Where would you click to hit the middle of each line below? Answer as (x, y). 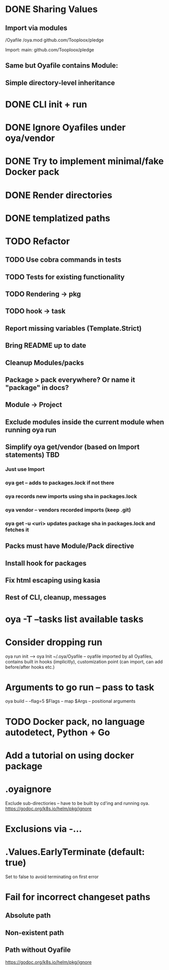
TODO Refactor (38, 241)
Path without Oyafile (38, 950)
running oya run (31, 430)
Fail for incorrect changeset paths (78, 897)
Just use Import (25, 469)
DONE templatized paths (58, 218)
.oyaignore (29, 789)
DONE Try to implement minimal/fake (84, 161)
